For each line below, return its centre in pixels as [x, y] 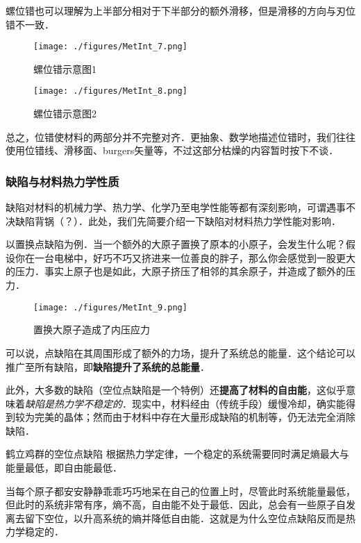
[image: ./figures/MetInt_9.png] [110, 307]
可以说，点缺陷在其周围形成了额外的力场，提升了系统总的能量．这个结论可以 [180, 352]
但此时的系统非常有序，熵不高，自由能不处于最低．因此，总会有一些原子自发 [180, 504]
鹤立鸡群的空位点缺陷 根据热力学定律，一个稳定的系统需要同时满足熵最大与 [177, 454]
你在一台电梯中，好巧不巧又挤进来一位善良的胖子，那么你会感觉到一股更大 [185, 257]
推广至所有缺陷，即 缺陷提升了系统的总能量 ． [108, 366]
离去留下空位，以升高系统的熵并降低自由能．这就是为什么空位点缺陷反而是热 [180, 518]
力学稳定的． [35, 532]
